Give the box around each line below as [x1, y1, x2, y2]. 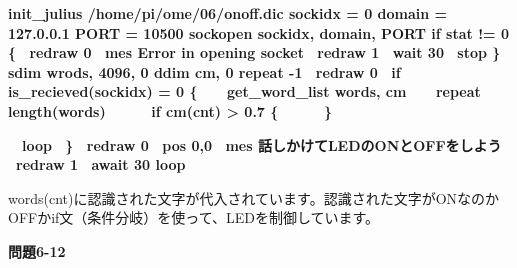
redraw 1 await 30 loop [16, 154, 186, 175]
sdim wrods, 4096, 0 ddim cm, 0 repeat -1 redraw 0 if [8, 61, 401, 82]
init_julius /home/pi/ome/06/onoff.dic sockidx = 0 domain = [8, 3, 448, 23]
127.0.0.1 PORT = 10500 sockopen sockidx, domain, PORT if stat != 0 [8, 22, 509, 43]
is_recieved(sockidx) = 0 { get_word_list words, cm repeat [8, 81, 481, 102]
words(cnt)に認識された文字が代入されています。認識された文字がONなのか [8, 187, 500, 208]
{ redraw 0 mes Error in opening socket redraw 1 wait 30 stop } [8, 42, 501, 63]
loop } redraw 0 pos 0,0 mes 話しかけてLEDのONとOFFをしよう [21, 134, 502, 155]
